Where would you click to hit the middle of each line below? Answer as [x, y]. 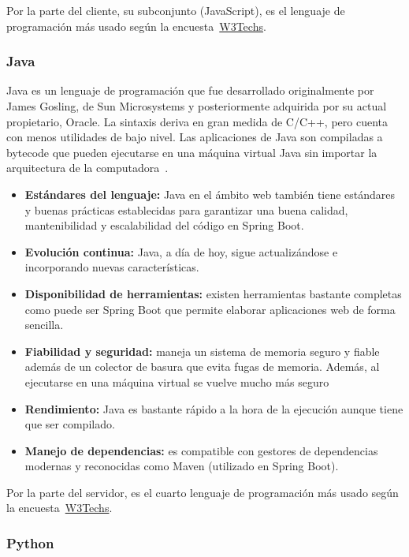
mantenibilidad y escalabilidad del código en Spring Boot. [164, 225]
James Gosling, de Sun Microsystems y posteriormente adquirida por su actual [197, 106]
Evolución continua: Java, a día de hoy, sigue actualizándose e [181, 251]
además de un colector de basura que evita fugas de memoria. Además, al [202, 366]
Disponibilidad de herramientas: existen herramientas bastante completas [213, 293]
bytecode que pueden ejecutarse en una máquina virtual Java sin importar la [192, 152]
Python [30, 542]
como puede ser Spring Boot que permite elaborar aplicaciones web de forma [210, 309]
